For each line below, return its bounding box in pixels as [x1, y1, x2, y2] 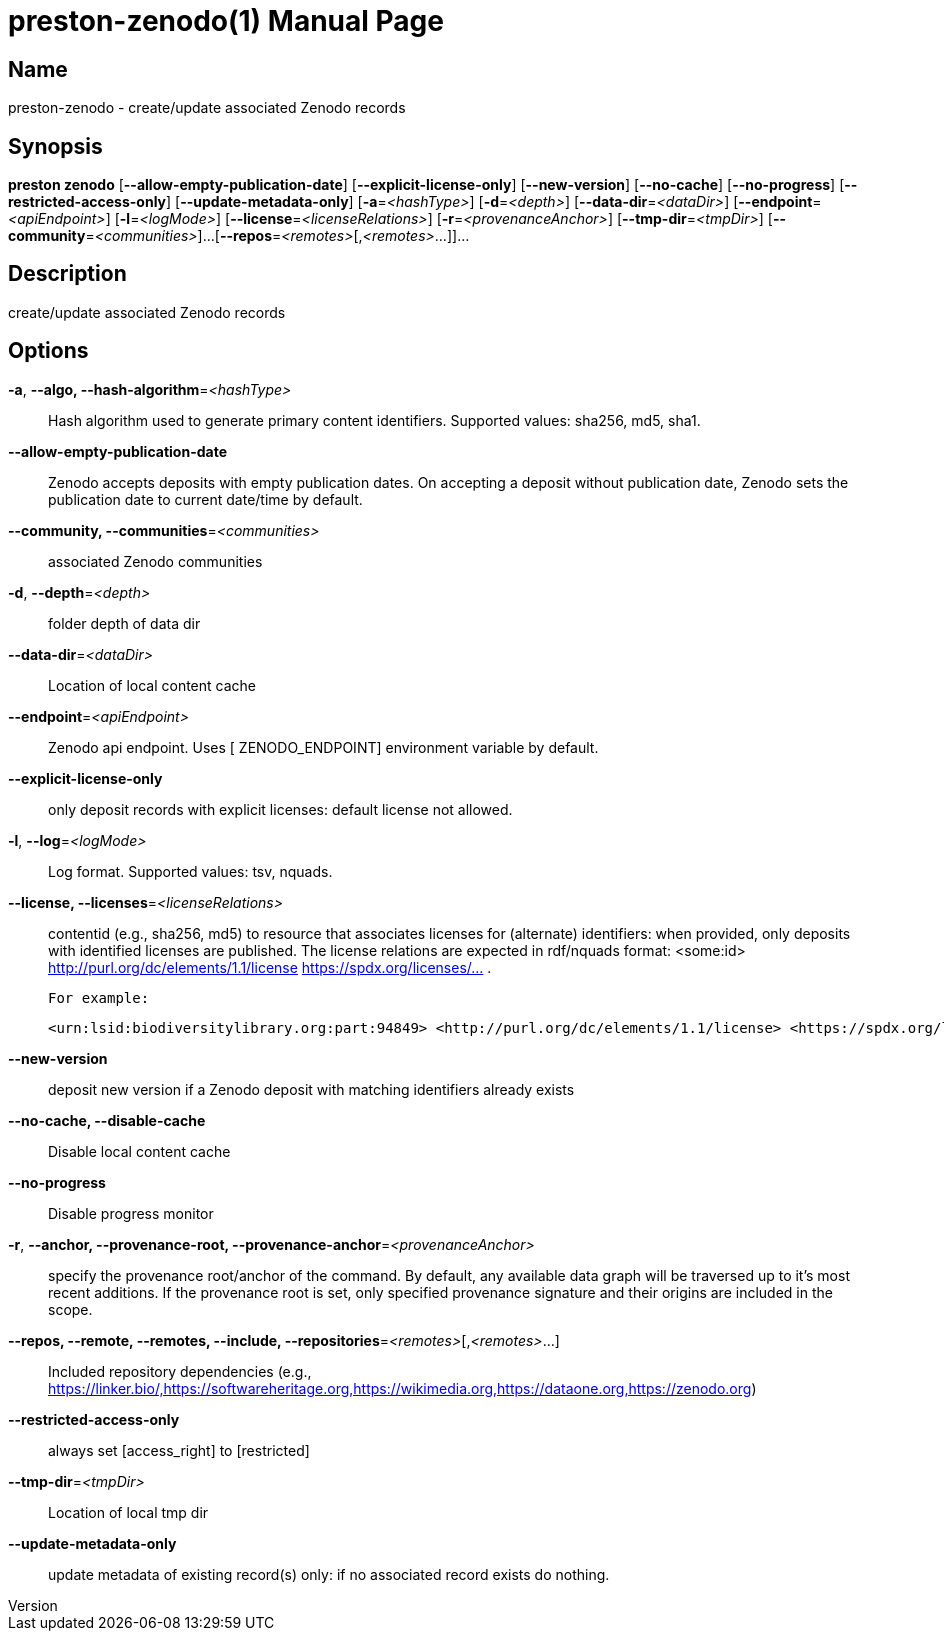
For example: [48, 989, 150, 1006]
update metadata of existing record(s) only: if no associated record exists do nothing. [48, 1565, 610, 1583]
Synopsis [8, 133, 103, 159]
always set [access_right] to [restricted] [48, 1441, 310, 1459]
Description [8, 261, 127, 287]
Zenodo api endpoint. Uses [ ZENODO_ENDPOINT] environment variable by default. [48, 738, 599, 756]
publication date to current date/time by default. [48, 490, 363, 508]
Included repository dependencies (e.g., [48, 1362, 312, 1380]
